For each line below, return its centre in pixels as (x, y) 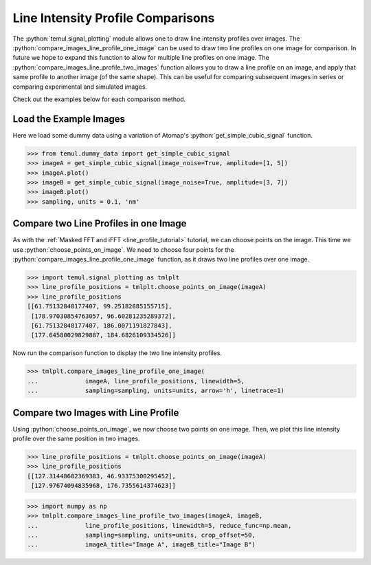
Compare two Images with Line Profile (96, 413)
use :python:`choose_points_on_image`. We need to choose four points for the (123, 249)
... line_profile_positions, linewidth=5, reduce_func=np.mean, (159, 525)
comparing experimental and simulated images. (80, 87)
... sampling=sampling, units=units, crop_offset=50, (141, 535)
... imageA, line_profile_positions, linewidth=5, (136, 381)
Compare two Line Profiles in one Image (100, 224)
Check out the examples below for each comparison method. (99, 99)
